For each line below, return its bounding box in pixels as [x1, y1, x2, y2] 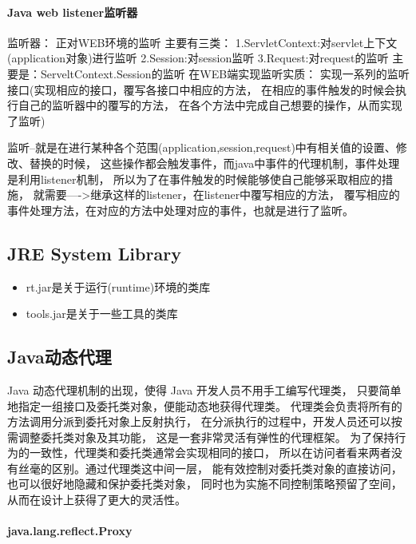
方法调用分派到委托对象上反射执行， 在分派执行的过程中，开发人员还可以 [7, 413, 391, 430]
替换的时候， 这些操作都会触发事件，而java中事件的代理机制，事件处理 [29, 154, 400, 171]
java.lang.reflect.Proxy [7, 522, 133, 539]
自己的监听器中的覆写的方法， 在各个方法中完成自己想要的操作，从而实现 [18, 97, 402, 113]
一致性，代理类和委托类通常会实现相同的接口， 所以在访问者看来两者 [29, 444, 391, 461]
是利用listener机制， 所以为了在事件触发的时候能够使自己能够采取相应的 [7, 170, 382, 187]
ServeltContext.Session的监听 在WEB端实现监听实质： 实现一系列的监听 [40, 65, 410, 81]
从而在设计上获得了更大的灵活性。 [7, 491, 186, 508]
